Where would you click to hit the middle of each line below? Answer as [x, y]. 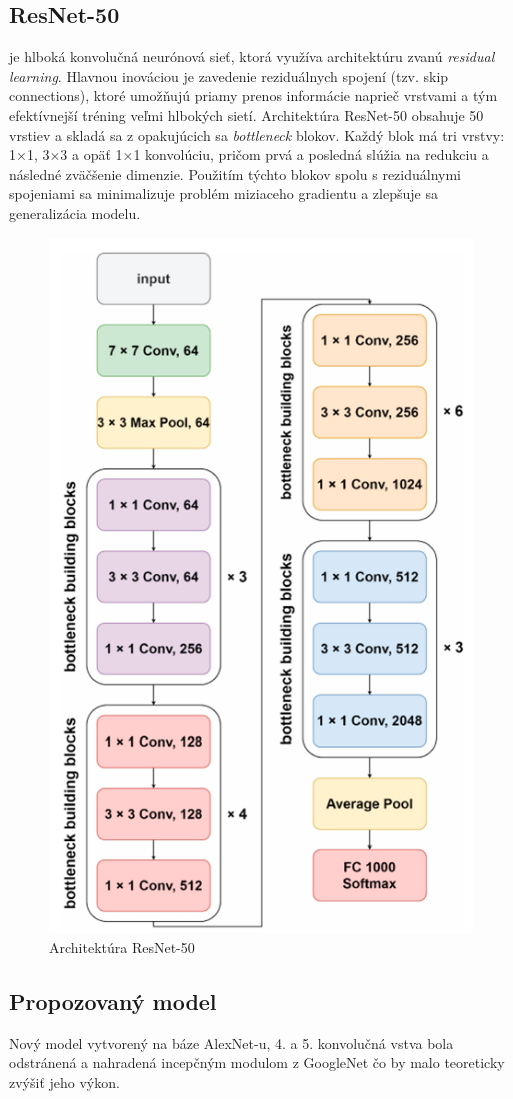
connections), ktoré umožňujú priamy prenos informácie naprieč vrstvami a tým [253, 95]
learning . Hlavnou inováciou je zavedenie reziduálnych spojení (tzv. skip [229, 75]
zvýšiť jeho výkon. [64, 1082]
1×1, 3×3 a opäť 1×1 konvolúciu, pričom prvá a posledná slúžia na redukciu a [249, 154]
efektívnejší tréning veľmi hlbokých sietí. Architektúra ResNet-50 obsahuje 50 [246, 114]
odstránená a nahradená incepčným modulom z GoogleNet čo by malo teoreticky [257, 1062]
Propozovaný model [113, 1001]
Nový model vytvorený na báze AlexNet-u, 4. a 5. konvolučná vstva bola [231, 1042]
